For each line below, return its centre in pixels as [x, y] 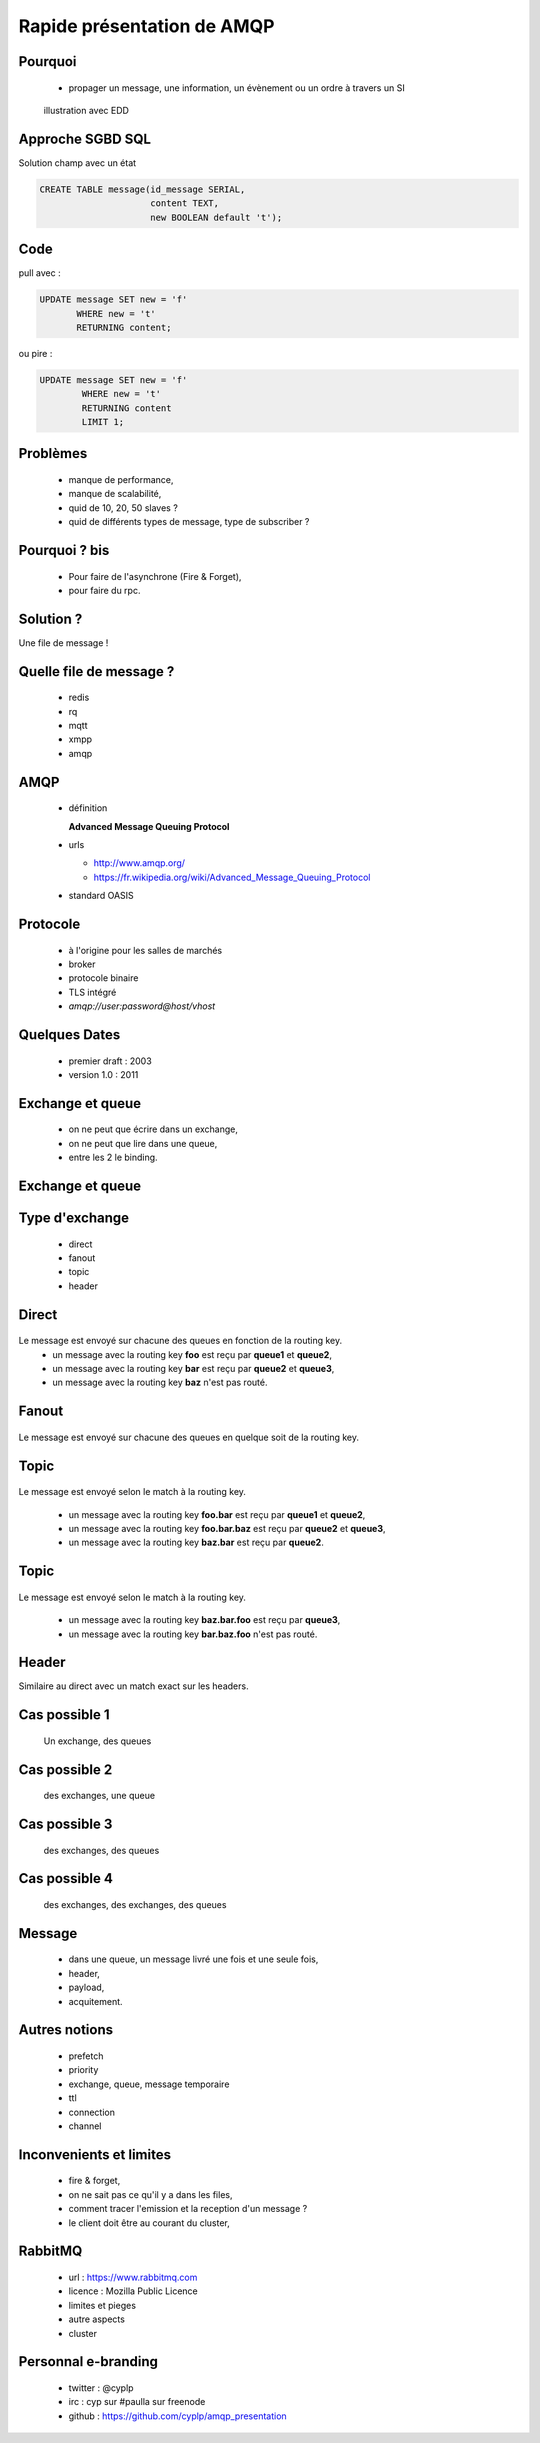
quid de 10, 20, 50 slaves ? [123, 507]
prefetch [86, 2056]
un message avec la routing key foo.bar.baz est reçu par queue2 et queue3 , [227, 1528]
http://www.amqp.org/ [139, 863]
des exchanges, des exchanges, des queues [135, 1905]
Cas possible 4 [66, 1878]
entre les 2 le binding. [113, 1157]
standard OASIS [101, 896]
